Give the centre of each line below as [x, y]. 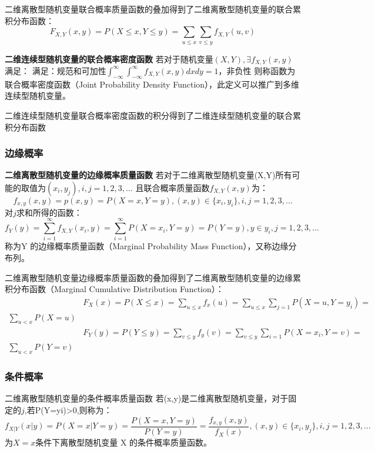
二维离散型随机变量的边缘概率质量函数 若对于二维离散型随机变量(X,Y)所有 [148, 175]
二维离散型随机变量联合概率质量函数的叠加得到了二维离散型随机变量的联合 [149, 9]
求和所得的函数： [49, 212]
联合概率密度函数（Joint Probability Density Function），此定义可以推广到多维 [152, 84]
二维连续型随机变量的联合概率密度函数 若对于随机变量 [109, 58]
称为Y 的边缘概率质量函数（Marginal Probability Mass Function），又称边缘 [147, 246]
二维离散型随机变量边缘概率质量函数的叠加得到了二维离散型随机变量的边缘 [149, 277]
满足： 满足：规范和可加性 [56, 70]
